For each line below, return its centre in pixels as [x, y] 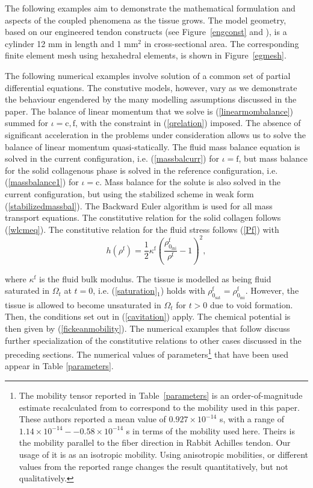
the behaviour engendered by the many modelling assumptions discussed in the [151, 99]
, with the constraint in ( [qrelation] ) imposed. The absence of [188, 123]
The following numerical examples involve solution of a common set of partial [148, 75]
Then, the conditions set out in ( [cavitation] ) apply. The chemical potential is [148, 316]
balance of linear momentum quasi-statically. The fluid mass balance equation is [153, 146]
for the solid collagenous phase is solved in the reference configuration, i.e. [141, 170]
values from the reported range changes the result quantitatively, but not [153, 466]
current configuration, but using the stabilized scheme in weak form [129, 193]
